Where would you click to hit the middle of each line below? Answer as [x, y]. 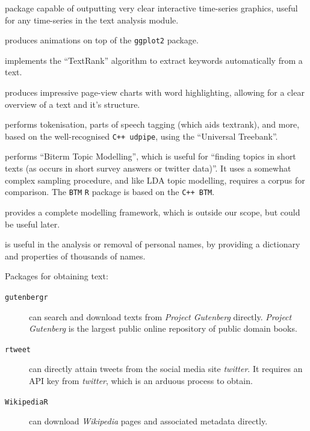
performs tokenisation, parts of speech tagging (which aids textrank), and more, [152, 124]
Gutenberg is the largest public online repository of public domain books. [163, 328]
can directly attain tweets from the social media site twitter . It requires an [166, 369]
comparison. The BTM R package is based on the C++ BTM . [110, 192]
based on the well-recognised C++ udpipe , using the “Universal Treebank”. [141, 136]
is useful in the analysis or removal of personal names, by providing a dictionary [153, 244]
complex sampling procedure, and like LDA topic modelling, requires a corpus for [155, 180]
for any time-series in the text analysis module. [92, 20]
